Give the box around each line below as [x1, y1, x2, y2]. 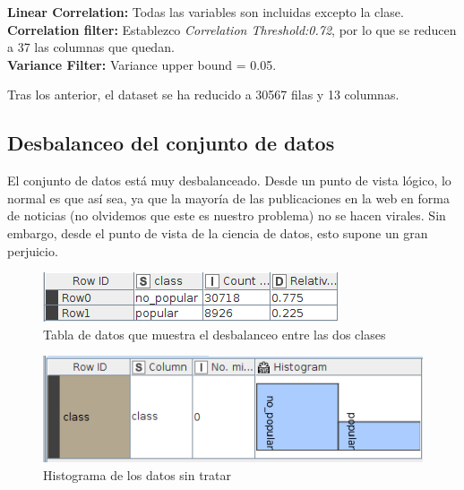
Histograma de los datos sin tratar [43, 465, 232, 484]
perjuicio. [7, 241, 58, 260]
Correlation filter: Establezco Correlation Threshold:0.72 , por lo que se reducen [7, 20, 457, 39]
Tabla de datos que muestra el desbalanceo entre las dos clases [43, 324, 386, 343]
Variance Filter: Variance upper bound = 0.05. [7, 55, 277, 73]
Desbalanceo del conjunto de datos [7, 129, 335, 157]
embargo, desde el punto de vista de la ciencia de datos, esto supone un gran [7, 223, 428, 242]
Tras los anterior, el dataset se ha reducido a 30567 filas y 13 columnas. [7, 85, 400, 104]
